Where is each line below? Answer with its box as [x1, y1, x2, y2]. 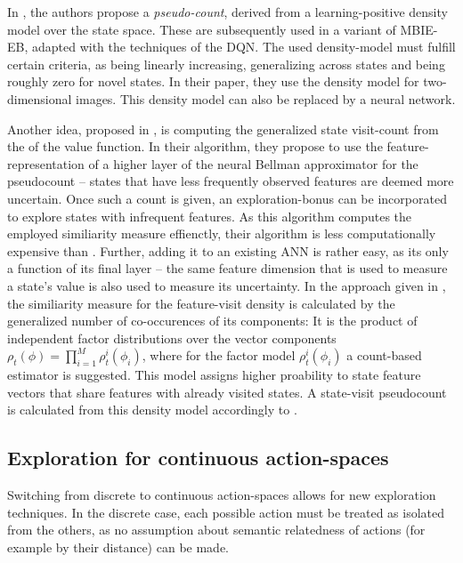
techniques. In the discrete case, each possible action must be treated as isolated [7, 503, 445, 521]
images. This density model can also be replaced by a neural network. [76, 89, 456, 108]
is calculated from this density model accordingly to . [7, 400, 297, 419]
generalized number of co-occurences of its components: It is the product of [7, 311, 418, 330]
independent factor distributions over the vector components [7, 328, 337, 347]
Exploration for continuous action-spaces [7, 444, 389, 471]
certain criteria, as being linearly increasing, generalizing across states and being [7, 54, 445, 73]
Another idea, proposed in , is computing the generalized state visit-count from [7, 119, 439, 138]
